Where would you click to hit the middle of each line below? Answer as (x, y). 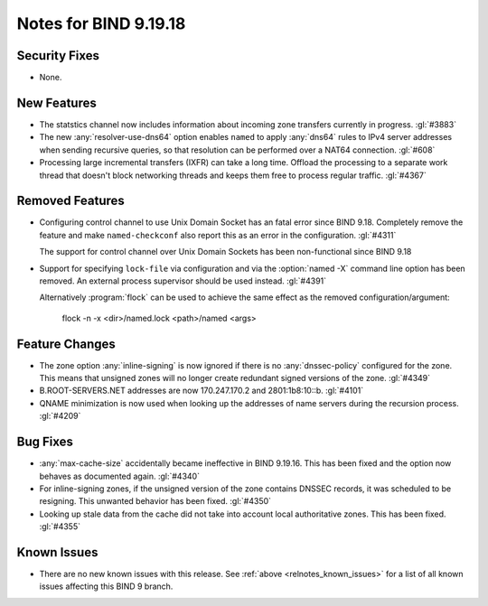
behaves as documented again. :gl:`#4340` (120, 476)
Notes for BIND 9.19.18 (101, 23)
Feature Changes (66, 344)
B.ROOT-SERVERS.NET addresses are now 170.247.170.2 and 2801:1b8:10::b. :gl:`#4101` (202, 391)
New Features (56, 103)
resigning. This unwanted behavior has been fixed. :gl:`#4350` (155, 501)
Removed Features (71, 201)
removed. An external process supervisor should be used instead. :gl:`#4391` (183, 281)
